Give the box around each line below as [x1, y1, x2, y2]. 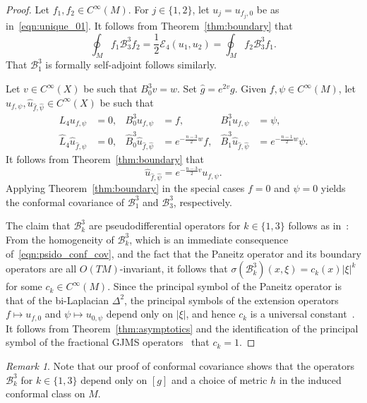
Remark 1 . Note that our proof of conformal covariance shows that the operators [6, 358, 354, 373]
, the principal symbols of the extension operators [124, 292, 339, 307]
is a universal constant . [250, 306, 355, 321]
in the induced [279, 372, 342, 387]
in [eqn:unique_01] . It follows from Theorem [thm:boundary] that [6, 18, 293, 33]
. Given [234, 81, 267, 96]
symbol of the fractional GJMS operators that [6, 335, 210, 349]
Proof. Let [6, 2, 49, 16]
